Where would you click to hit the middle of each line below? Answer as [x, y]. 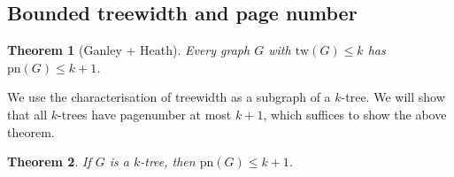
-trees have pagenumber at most [145, 114]
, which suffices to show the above [355, 114]
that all [27, 114]
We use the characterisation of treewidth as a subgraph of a [169, 97]
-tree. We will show [393, 97]
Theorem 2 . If [49, 162]
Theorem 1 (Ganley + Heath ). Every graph [129, 50]
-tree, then [168, 162]
